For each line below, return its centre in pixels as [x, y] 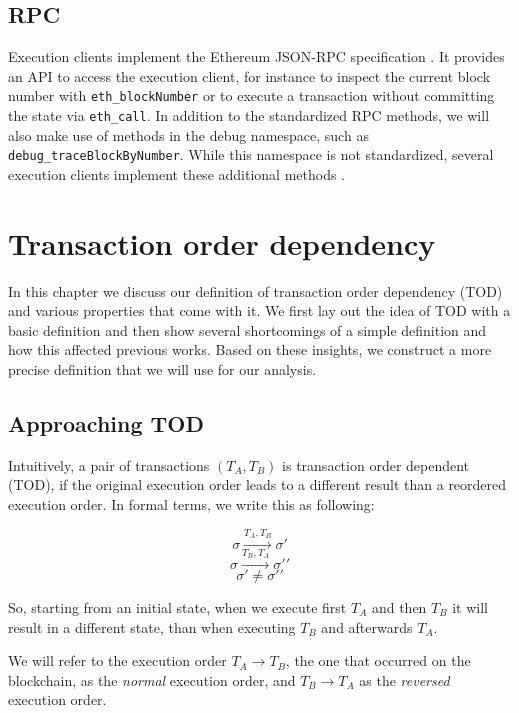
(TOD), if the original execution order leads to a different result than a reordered [257, 484]
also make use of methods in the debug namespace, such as [188, 134]
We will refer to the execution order [117, 660]
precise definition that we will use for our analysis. [162, 369]
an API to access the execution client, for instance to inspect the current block [249, 75]
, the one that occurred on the [378, 660]
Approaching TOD [106, 423]
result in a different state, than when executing [152, 626]
